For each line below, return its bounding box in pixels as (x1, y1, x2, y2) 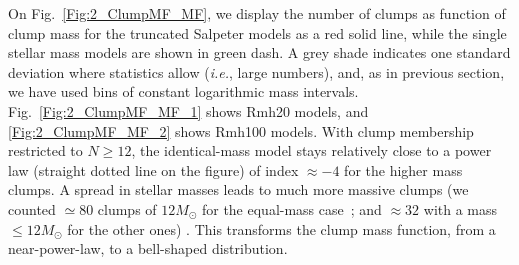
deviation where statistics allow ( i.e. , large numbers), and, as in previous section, (8, 61, 505, 82)
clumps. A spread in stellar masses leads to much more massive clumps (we (8, 179, 469, 200)
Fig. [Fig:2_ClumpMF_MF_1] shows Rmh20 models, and (8, 100, 369, 121)
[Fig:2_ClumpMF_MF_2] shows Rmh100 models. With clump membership (8, 120, 474, 141)
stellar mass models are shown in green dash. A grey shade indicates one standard (8, 42, 511, 63)
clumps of (97, 198, 157, 219)
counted (8, 198, 56, 219)
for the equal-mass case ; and (201, 198, 382, 219)
